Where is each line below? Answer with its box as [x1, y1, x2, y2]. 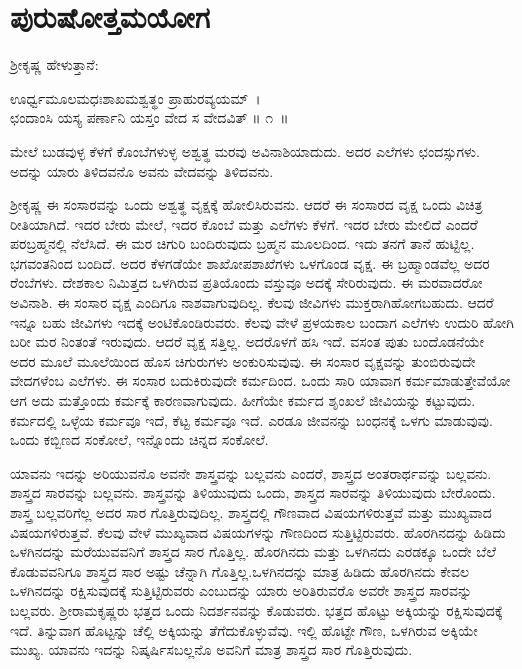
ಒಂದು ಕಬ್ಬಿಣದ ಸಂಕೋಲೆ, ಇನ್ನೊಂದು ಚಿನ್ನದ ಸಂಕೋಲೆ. [10, 429, 269, 450]
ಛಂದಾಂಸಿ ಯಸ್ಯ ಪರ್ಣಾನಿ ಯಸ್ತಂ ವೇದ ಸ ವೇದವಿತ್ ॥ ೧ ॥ [10, 107, 289, 128]
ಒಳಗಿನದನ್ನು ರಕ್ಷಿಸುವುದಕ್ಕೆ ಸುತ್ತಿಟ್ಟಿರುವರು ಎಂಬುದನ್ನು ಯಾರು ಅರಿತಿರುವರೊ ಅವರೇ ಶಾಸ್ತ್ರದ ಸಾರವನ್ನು [10, 580, 473, 601]
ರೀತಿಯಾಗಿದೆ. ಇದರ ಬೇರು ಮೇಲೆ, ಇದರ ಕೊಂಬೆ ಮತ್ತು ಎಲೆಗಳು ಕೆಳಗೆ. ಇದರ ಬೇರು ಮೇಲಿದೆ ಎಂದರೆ [10, 213, 478, 234]
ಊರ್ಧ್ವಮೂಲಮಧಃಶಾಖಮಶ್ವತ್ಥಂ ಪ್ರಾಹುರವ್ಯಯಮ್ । [10, 87, 261, 108]
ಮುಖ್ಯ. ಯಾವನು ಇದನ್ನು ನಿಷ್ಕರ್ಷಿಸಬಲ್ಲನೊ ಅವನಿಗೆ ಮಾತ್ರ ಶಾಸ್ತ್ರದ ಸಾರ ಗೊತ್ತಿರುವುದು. [10, 639, 413, 660]
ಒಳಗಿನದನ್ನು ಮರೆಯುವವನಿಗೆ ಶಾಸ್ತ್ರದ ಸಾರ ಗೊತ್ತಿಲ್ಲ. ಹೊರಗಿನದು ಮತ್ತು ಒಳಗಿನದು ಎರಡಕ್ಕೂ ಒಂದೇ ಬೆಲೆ [10, 541, 496, 562]
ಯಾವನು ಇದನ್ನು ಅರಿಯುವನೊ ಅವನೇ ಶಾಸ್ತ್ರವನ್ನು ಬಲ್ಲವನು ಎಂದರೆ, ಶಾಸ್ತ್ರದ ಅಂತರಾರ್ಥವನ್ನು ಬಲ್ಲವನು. [10, 462, 492, 483]
